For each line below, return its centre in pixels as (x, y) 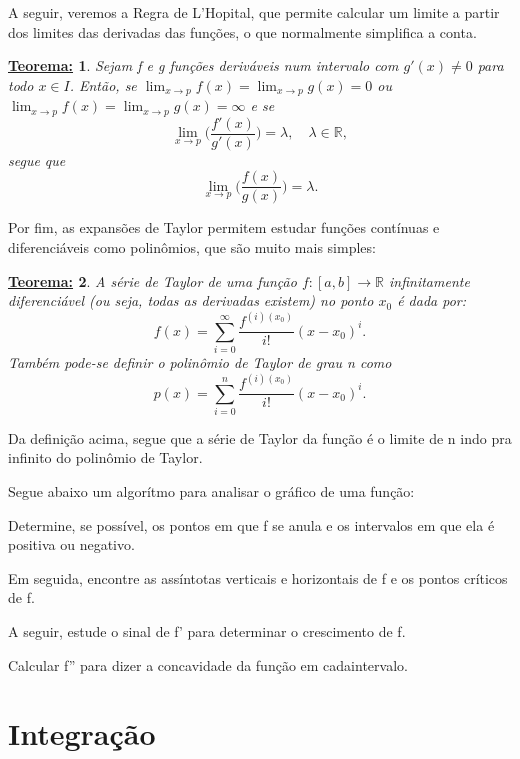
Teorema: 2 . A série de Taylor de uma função (152, 280)
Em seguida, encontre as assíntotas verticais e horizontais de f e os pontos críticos (258, 577)
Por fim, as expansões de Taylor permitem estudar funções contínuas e (224, 227)
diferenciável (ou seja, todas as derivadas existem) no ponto (191, 300)
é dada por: (432, 300)
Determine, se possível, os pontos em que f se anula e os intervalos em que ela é (251, 524)
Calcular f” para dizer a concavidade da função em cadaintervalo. (208, 664)
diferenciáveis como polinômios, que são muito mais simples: (192, 247)
